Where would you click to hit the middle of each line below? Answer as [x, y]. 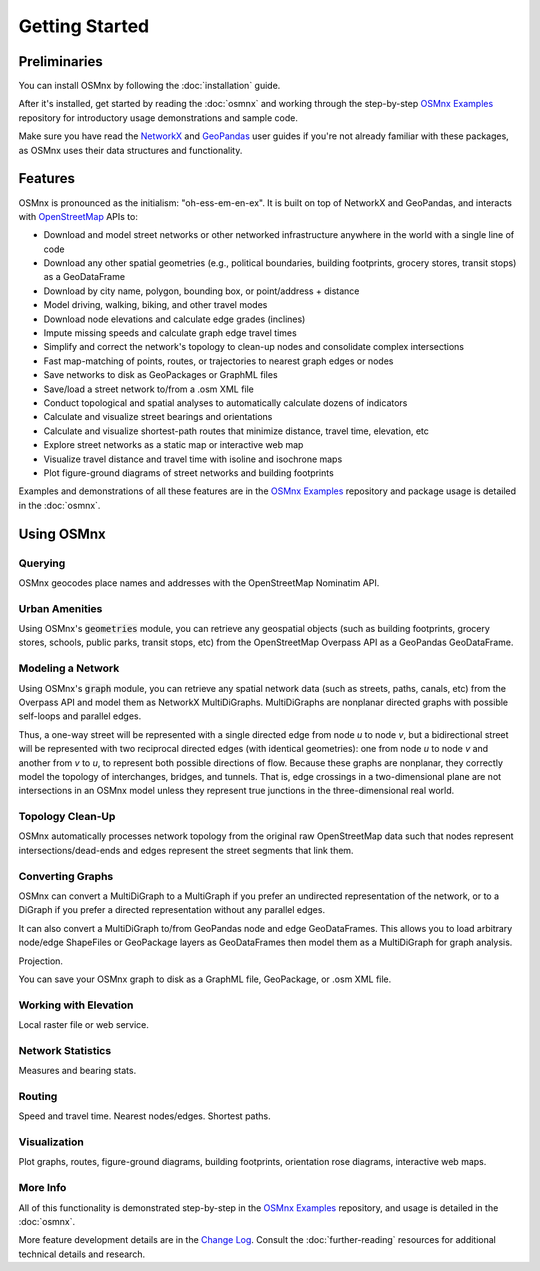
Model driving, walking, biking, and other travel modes [155, 305]
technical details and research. [81, 1254]
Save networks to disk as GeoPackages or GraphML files [161, 375]
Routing [38, 1096]
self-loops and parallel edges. [80, 716]
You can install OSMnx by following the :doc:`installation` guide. [149, 86]
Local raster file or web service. [84, 1025]
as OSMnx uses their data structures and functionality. [130, 150]
